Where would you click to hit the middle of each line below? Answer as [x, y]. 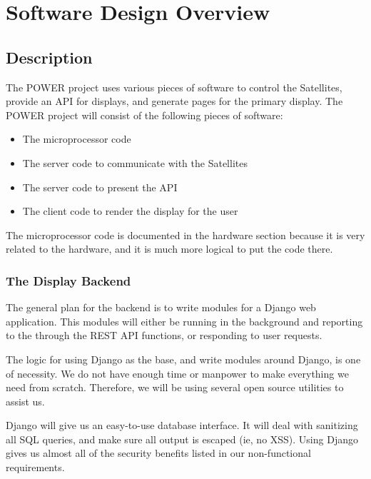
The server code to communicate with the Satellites [135, 162]
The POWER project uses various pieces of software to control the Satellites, [174, 87]
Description [49, 57]
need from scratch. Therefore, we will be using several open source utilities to [175, 387]
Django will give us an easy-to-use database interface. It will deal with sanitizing [182, 425]
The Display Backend [68, 280]
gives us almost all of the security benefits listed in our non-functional [158, 453]
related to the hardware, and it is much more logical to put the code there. [169, 249]
